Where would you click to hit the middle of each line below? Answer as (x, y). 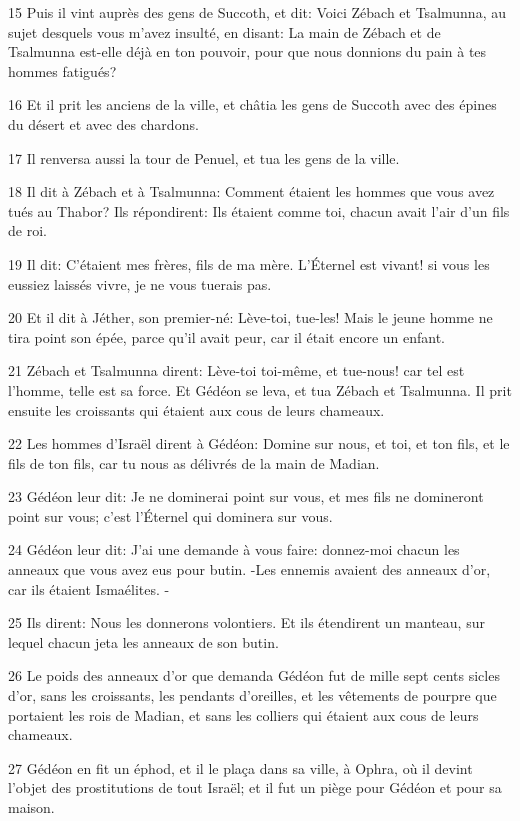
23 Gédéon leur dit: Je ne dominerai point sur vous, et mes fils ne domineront (246, 496)
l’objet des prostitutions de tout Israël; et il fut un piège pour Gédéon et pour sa (255, 787)
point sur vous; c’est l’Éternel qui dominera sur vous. (170, 515)
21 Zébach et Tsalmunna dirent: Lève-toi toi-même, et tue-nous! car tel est (236, 370)
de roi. (27, 230)
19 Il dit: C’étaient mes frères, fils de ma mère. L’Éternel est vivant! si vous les (249, 263)
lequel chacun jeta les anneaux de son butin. (143, 641)
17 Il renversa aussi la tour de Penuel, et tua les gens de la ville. (204, 157)
